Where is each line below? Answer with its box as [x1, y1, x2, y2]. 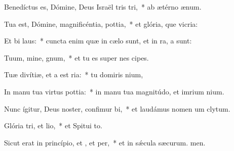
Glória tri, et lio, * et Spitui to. [4, 120, 102, 131]
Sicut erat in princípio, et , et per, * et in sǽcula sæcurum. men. [4, 137, 206, 147]
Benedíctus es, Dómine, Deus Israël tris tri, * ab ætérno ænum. [4, 2, 202, 12]
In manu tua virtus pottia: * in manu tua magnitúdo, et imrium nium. [4, 86, 224, 96]
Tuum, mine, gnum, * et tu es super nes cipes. [4, 52, 149, 63]
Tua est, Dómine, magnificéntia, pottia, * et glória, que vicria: [4, 18, 198, 29]
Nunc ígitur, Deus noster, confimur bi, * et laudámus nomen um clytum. [4, 103, 230, 114]
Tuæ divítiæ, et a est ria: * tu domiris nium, [4, 69, 143, 80]
